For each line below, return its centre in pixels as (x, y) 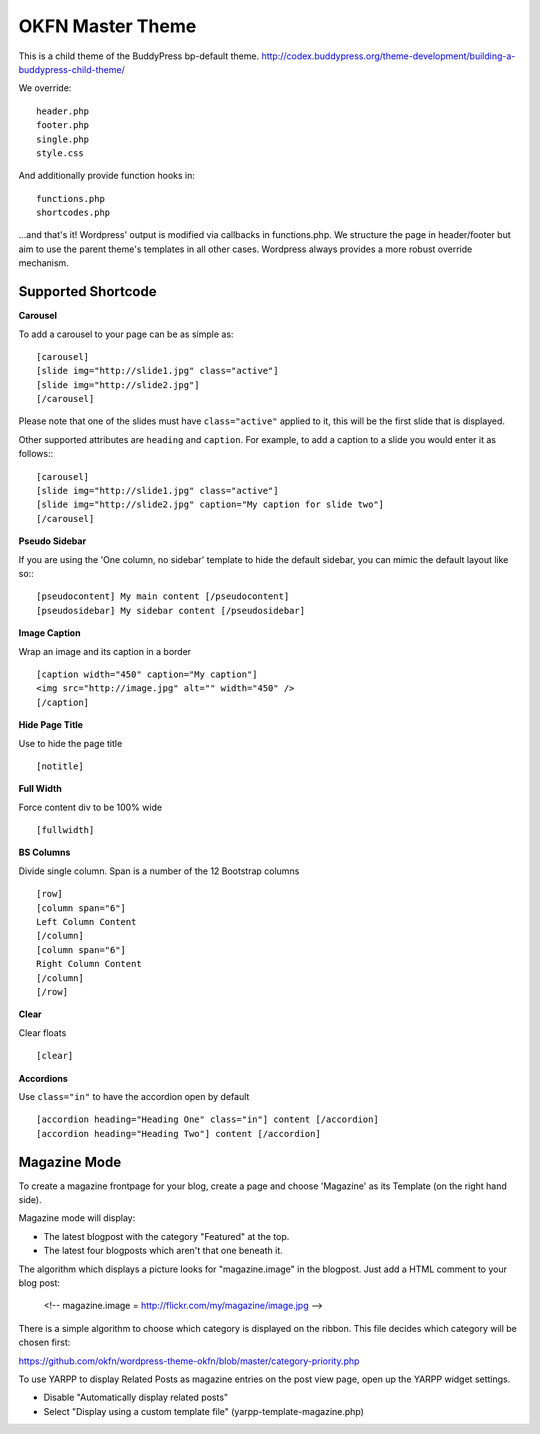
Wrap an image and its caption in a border (105, 651)
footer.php (63, 125)
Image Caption (49, 633)
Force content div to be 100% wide (90, 807)
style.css (60, 153)
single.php (63, 139)
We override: (45, 88)
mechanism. (43, 263)
